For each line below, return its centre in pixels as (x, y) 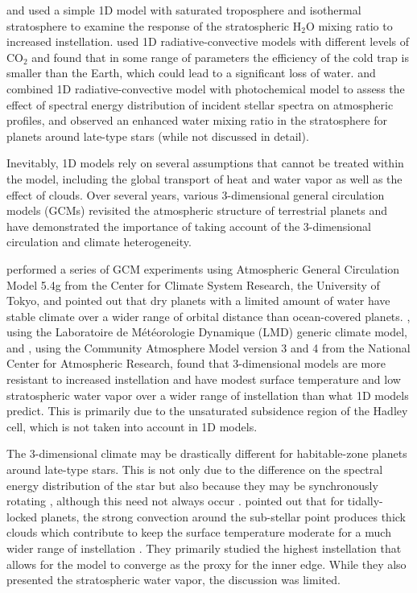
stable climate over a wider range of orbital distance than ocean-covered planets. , (208, 316)
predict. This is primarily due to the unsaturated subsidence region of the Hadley (207, 411)
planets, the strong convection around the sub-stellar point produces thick (223, 516)
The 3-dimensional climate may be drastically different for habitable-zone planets (207, 453)
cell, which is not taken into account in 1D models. (132, 426)
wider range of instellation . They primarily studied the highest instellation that (204, 548)
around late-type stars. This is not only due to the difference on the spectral (195, 469)
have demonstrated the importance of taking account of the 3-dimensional (189, 226)
